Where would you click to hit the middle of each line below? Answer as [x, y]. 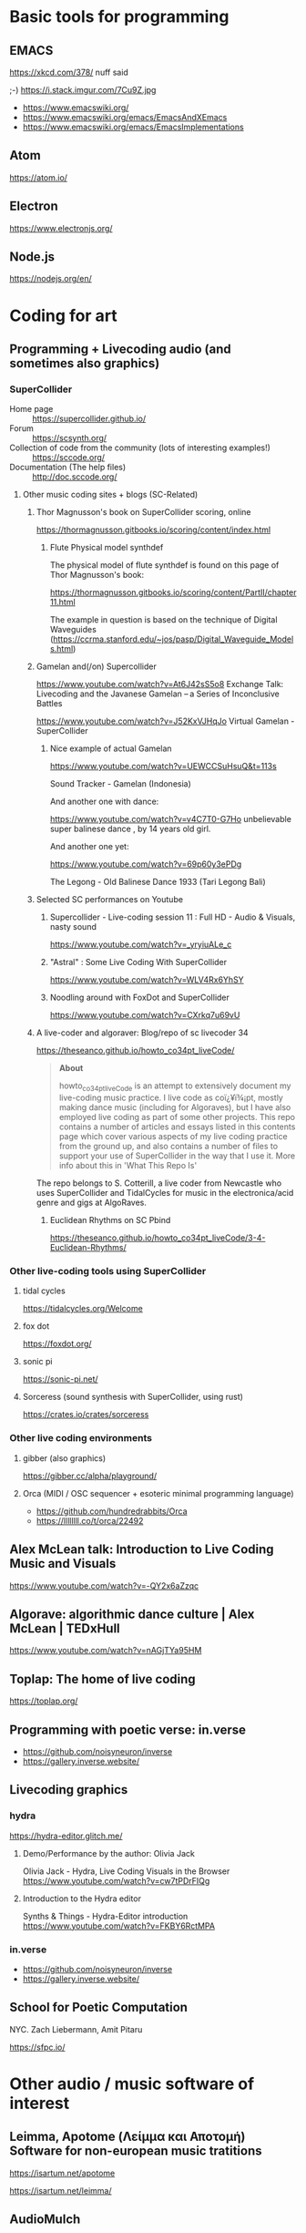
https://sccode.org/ [69, 458]
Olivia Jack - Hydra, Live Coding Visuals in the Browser [126, 1871]
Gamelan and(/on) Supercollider [96, 666]
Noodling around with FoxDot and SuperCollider [140, 998]
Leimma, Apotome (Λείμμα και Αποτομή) [127, 2137]
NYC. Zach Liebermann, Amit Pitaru [76, 2029]
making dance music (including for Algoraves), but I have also [175, 1107]
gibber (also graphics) [64, 1458]
